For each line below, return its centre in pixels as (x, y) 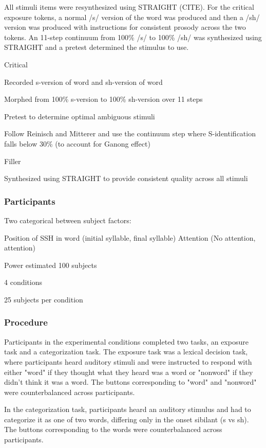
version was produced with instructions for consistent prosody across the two (125, 27)
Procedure (26, 322)
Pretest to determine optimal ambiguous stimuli (80, 116)
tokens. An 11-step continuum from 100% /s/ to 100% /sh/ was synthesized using (133, 37)
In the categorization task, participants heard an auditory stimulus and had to (128, 409)
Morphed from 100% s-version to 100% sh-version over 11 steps (103, 99)
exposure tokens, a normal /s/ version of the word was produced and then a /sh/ (132, 17)
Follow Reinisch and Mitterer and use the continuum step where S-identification (130, 133)
